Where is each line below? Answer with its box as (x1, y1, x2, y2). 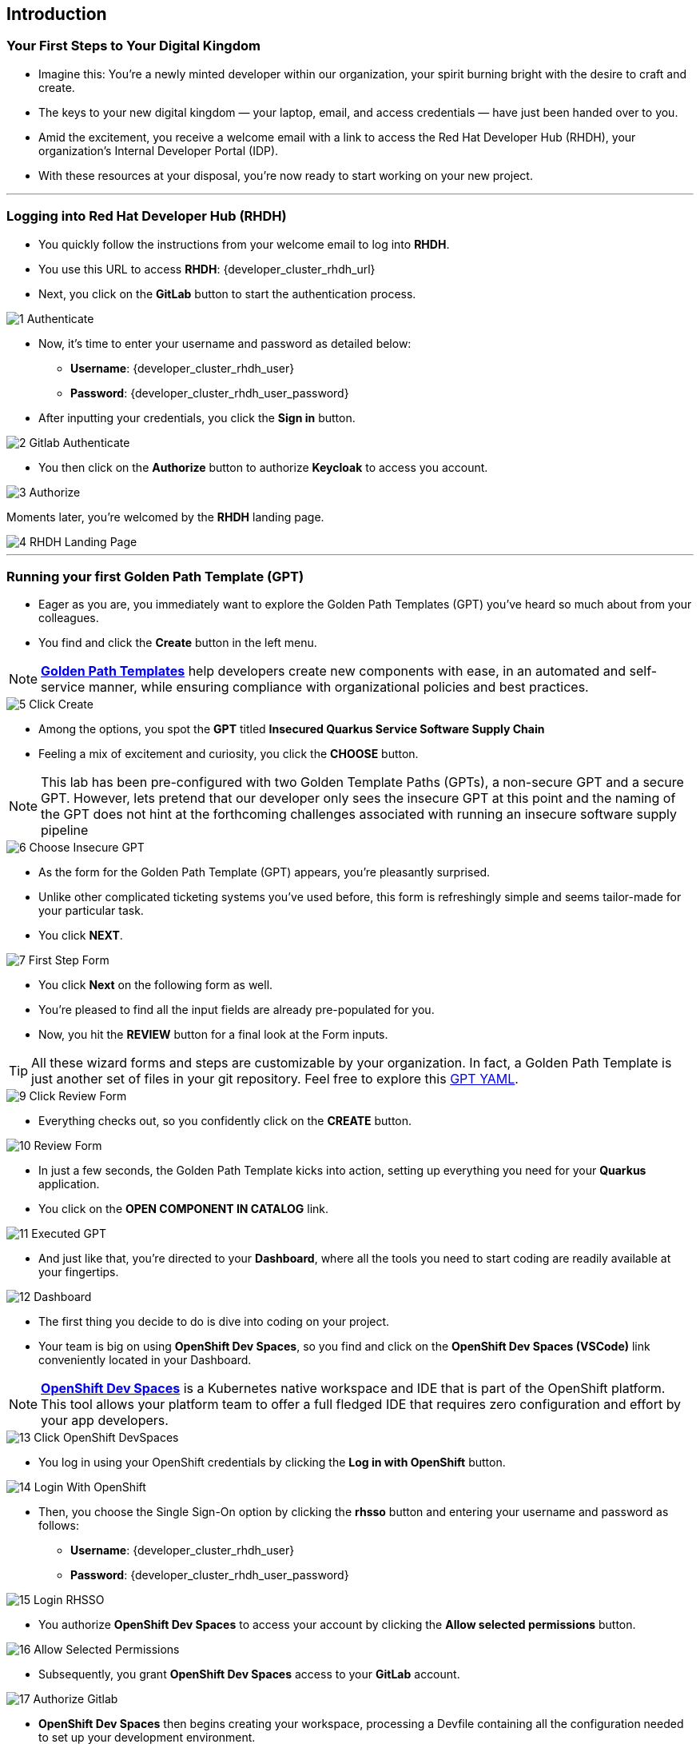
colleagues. (38, 611, 99, 625)
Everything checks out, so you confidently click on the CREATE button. (38, 1114, 412, 1128)
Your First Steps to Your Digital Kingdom (6, 38, 261, 54)
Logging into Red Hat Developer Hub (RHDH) (6, 208, 287, 225)
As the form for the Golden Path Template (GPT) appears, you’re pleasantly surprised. (38, 865, 491, 880)
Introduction (6, 4, 107, 24)
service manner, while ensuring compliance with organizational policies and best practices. (41, 679, 589, 696)
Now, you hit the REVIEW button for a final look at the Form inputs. (38, 1028, 388, 1042)
